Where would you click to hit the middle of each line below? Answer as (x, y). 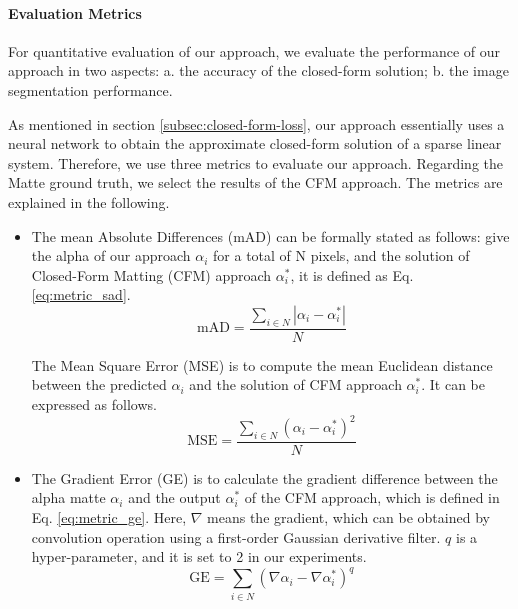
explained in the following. (89, 201)
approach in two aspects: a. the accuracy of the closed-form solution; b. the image (258, 70)
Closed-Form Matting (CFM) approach (151, 274)
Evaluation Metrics (75, 12)
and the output (174, 497)
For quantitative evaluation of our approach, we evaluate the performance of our (254, 50)
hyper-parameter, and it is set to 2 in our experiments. (199, 556)
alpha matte (68, 497)
